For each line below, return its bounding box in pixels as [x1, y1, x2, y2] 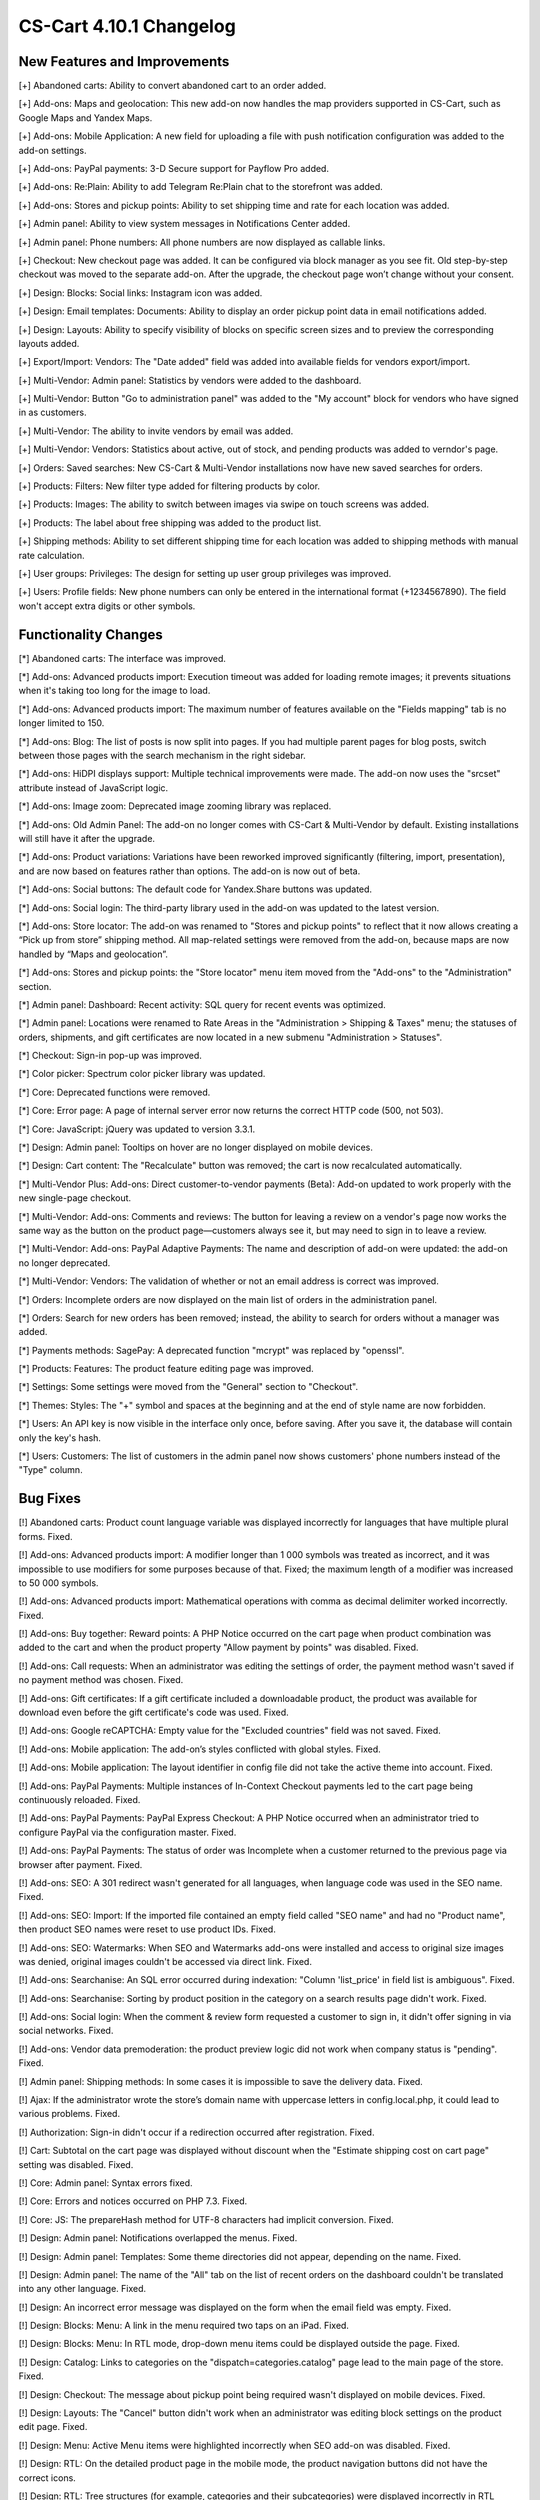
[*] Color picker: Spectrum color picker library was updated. [18, 1068, 266, 1080]
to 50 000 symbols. [18, 1576, 99, 1589]
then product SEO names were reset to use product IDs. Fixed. [18, 1923, 277, 1935]
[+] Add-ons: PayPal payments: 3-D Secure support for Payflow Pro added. [18, 163, 330, 175]
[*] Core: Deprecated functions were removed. [18, 1086, 211, 1098]
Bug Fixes [18, 1490, 82, 1507]
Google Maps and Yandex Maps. [18, 111, 153, 124]
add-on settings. [18, 144, 87, 156]
